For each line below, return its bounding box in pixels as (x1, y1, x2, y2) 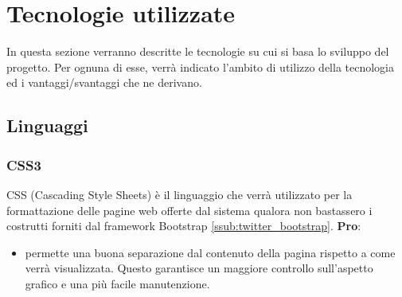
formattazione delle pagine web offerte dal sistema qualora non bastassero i (6, 201, 373, 218)
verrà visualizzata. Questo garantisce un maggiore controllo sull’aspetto (25, 260, 373, 276)
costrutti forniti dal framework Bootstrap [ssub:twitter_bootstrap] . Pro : (6, 217, 361, 234)
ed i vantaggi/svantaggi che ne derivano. (6, 74, 202, 91)
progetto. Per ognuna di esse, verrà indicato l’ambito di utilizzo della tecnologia (6, 58, 395, 75)
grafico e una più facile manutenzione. (25, 275, 210, 291)
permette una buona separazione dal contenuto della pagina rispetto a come (25, 244, 396, 260)
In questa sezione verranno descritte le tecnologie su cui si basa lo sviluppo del (6, 43, 389, 60)
